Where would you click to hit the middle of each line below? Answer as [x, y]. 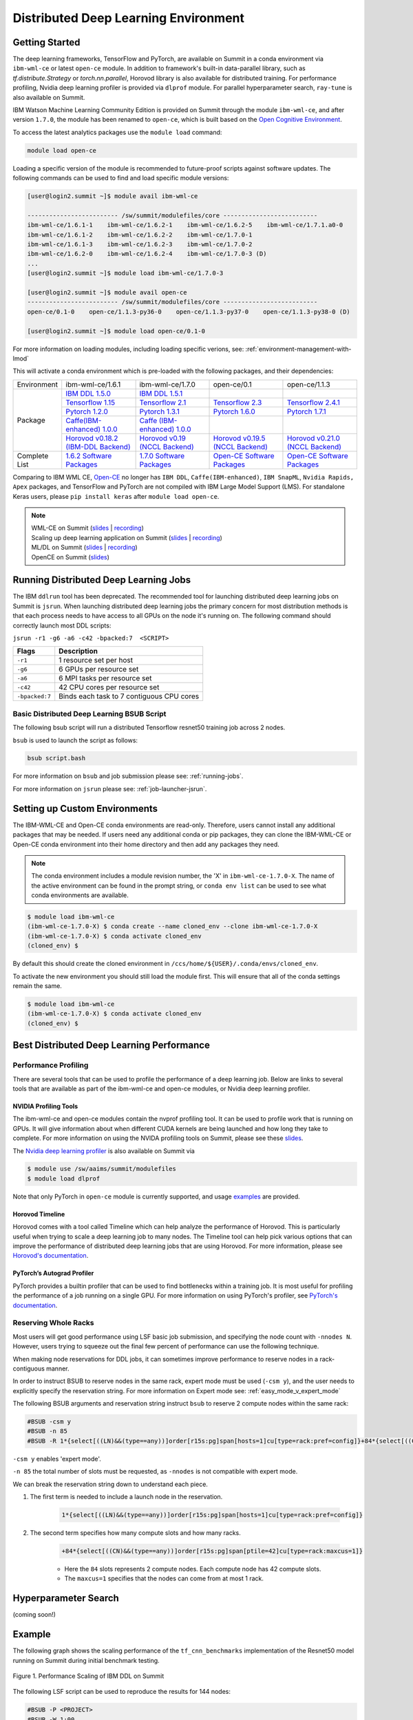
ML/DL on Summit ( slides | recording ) [84, 548]
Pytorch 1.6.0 [234, 411]
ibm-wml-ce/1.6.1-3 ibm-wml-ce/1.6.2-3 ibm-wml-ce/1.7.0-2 [140, 245]
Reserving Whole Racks [53, 1323]
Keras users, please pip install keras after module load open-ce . [116, 496]
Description [78, 652]
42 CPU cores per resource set [109, 687]
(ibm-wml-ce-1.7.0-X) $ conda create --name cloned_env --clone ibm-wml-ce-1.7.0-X [172, 926]
